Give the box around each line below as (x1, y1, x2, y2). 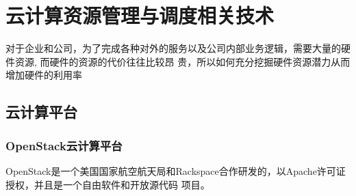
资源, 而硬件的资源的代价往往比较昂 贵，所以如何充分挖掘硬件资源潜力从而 (14, 54, 351, 68)
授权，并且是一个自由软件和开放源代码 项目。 (5, 177, 210, 191)
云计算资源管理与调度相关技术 (5, 1, 275, 29)
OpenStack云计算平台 (5, 137, 123, 154)
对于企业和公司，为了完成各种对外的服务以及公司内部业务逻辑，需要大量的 (5, 41, 341, 55)
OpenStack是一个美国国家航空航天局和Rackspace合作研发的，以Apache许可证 (5, 163, 346, 178)
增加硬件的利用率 (5, 68, 82, 82)
